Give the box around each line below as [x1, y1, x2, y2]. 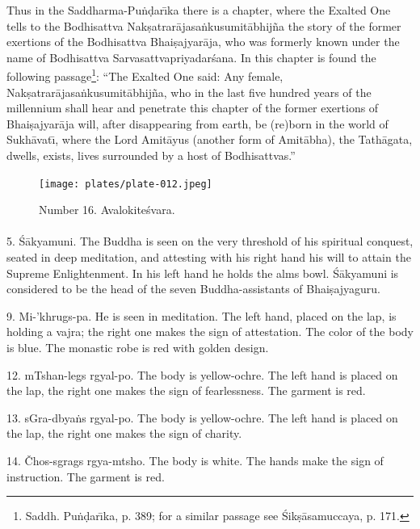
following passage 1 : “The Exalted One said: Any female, [6, 65, 283, 85]
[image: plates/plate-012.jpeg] [39, 178, 212, 190]
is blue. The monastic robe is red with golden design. [6, 339, 269, 355]
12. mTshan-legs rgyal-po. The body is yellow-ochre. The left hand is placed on [6, 366, 398, 383]
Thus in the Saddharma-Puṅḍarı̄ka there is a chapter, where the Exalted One [6, 2, 391, 18]
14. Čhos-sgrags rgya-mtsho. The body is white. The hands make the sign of [6, 451, 384, 468]
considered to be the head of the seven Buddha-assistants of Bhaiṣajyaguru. [6, 280, 381, 297]
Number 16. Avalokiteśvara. [39, 201, 175, 218]
